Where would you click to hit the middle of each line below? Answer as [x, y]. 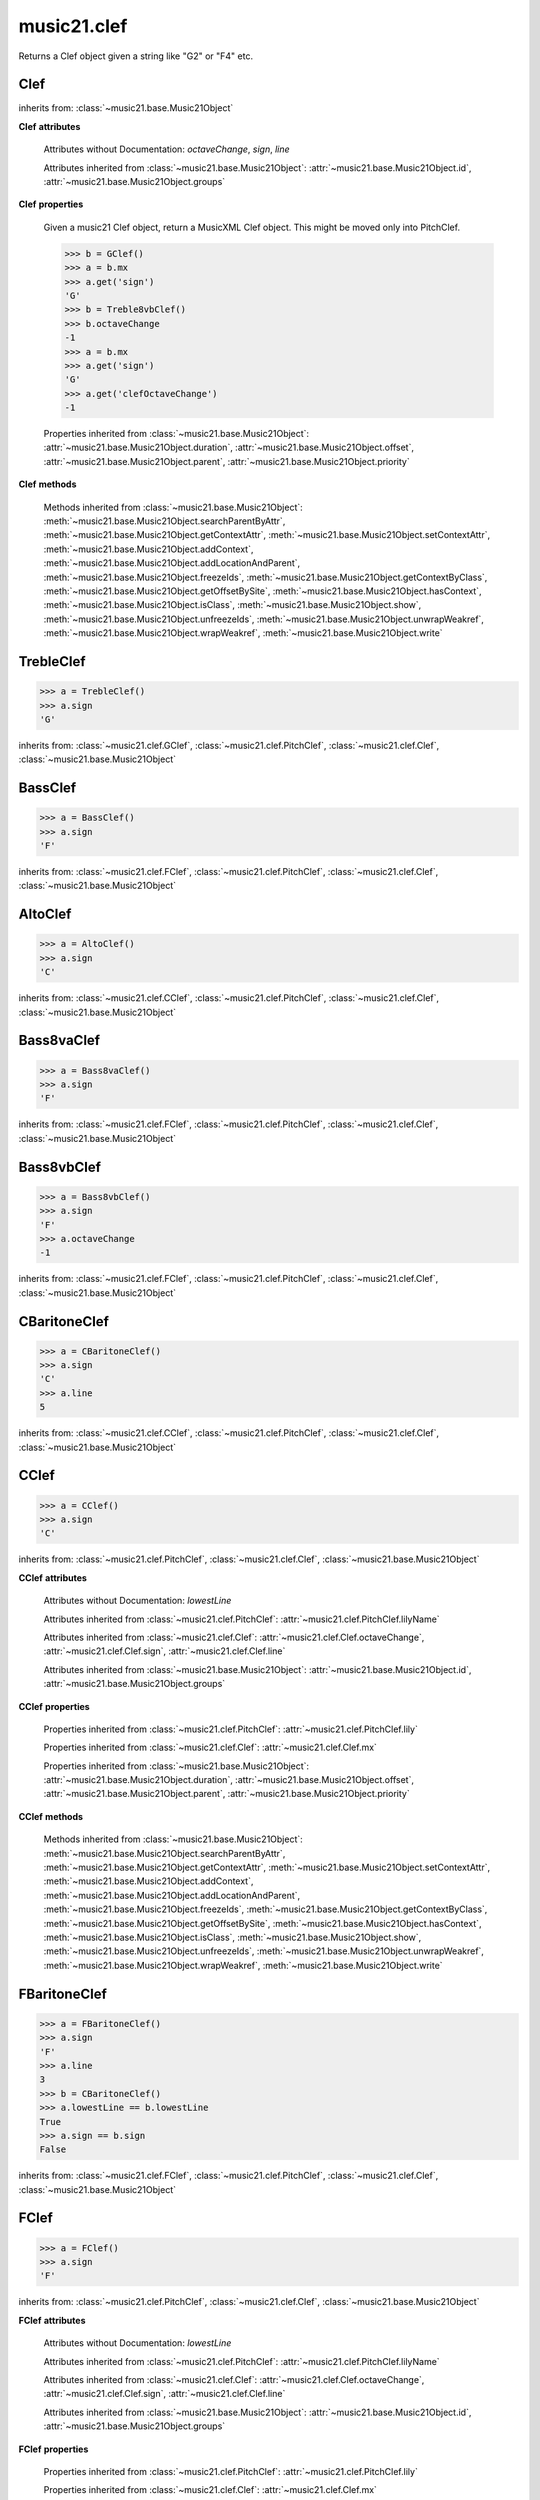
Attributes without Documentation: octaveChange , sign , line [166, 149]
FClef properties [53, 2449]
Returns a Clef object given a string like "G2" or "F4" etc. [136, 56]
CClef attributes [52, 1577]
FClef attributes [52, 2320]
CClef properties [54, 1706]
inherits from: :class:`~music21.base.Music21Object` [126, 108]
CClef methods [51, 1816]
